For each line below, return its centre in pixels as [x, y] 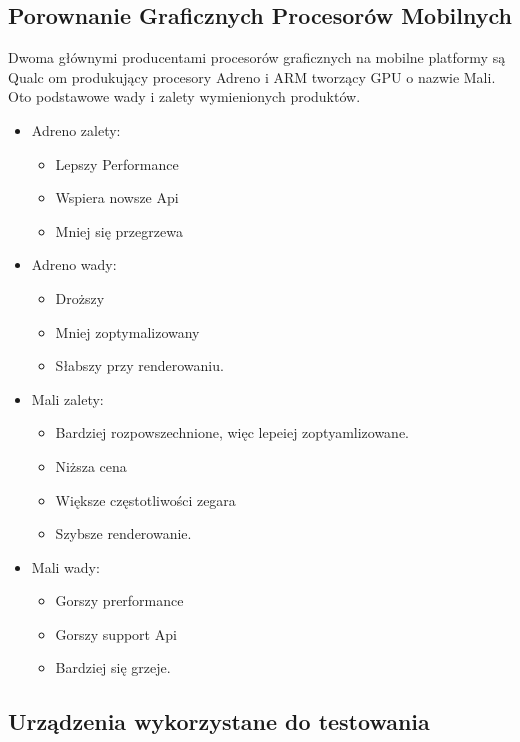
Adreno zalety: [76, 129]
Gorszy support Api [116, 633]
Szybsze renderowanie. [123, 533]
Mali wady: [65, 566]
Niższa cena [91, 465]
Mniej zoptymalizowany [127, 331]
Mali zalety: [67, 398]
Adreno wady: [74, 264]
